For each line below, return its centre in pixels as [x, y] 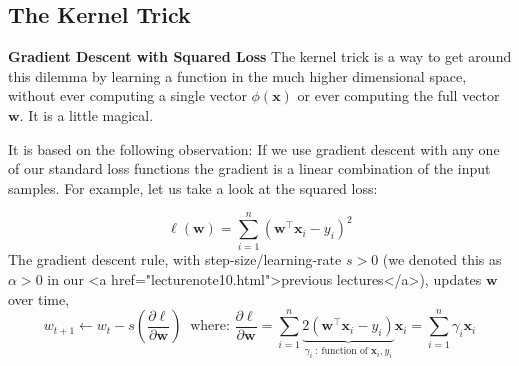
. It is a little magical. [86, 114]
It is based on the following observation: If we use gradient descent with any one [254, 148]
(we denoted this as [442, 259]
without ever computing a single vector [127, 95]
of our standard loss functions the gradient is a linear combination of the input [249, 168]
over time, [39, 298]
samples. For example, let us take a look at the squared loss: [193, 187]
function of [344, 351]
